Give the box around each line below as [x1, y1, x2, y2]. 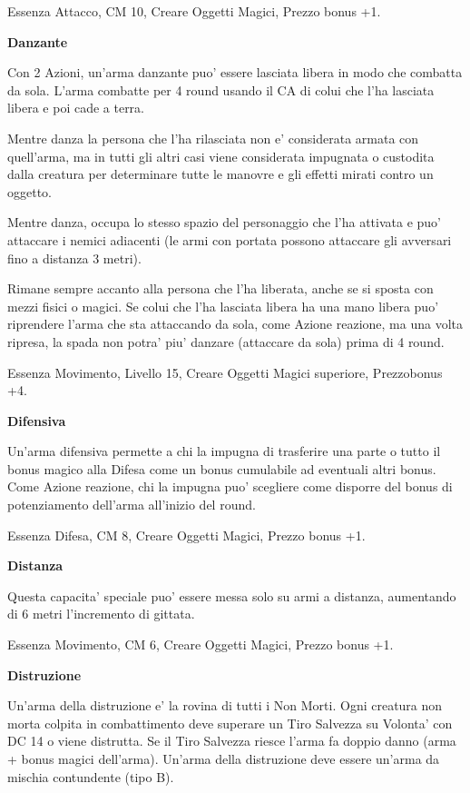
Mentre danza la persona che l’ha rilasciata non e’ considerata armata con [7, 128, 419, 147]
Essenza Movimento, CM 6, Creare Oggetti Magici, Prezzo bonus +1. [7, 635, 394, 654]
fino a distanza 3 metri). [7, 248, 142, 267]
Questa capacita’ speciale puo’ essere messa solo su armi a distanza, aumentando [7, 586, 456, 605]
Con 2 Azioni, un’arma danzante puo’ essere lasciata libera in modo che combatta [7, 63, 463, 82]
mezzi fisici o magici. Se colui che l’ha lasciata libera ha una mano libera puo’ [7, 296, 439, 315]
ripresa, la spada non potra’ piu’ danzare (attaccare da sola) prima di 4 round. [7, 332, 445, 351]
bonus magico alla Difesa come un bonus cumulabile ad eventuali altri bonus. [7, 459, 436, 478]
